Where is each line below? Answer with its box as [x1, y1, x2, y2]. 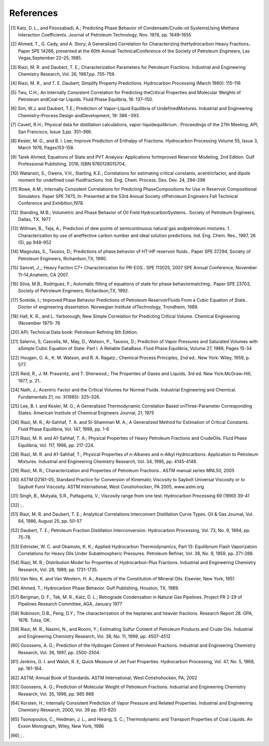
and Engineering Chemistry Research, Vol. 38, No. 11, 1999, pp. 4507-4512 [18, 633, 171, 639]
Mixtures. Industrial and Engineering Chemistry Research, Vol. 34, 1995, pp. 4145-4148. [18, 458, 198, 464]
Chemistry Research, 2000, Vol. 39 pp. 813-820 [18, 707, 117, 713]
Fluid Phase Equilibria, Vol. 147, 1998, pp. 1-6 [18, 426, 110, 432]
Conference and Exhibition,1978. [18, 200, 84, 206]
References [9, 7, 58, 18]
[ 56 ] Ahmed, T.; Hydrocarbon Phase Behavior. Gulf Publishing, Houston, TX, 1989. [10, 585, 179, 591]
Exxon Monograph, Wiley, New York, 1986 [18, 723, 104, 729]
